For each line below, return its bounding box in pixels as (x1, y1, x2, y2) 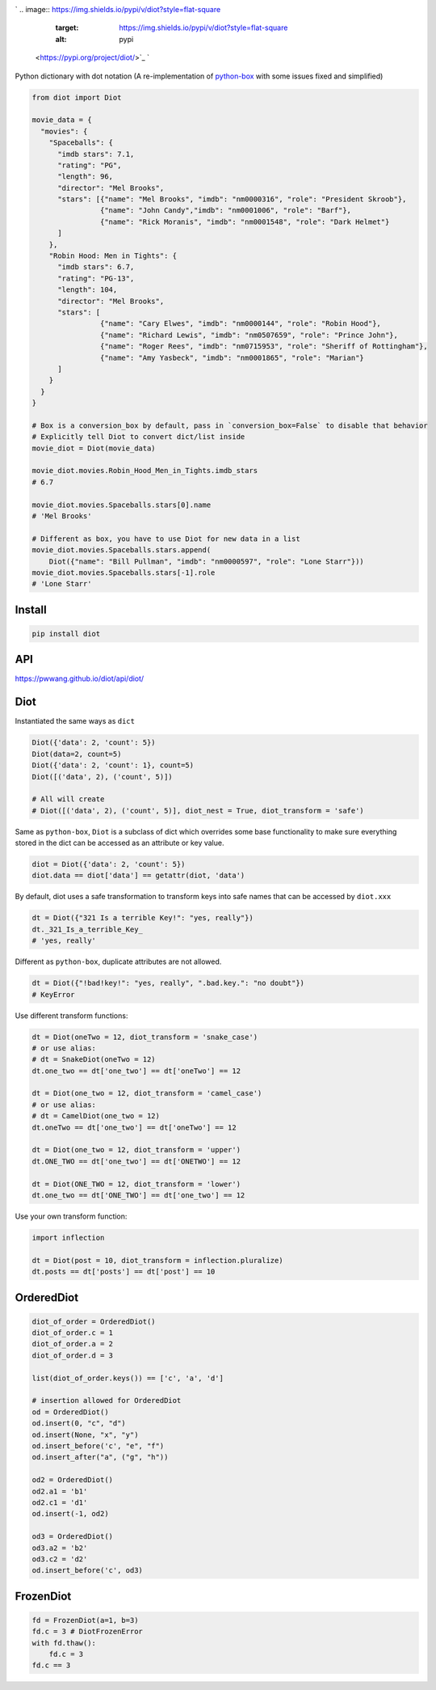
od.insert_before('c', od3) (31, 1565, 143, 1575)
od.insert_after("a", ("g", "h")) (31, 1452, 169, 1462)
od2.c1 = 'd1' (31, 1498, 88, 1507)
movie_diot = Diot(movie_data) (31, 443, 157, 453)
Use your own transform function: (15, 1211, 128, 1221)
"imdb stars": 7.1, (57, 150, 135, 158)
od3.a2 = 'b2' (31, 1543, 88, 1553)
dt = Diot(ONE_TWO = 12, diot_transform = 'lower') (31, 1179, 241, 1189)
